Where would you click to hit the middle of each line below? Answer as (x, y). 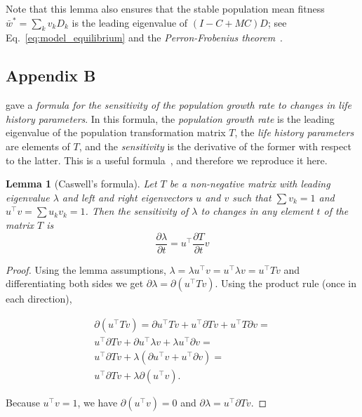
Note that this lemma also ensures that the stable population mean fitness (165, 8)
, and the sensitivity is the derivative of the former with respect (215, 146)
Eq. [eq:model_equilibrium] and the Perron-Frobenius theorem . (144, 38)
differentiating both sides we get (75, 283)
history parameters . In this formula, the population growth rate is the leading (170, 118)
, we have (98, 402)
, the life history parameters (294, 132)
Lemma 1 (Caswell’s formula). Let (81, 184)
